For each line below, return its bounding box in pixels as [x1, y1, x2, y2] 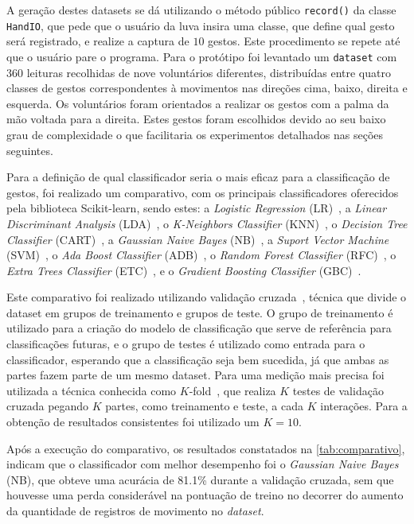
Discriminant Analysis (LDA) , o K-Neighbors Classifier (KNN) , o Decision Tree [6, 215, 408, 231]
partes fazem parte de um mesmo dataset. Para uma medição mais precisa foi [6, 367, 385, 383]
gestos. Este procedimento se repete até [208, 33, 400, 49]
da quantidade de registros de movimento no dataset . [6, 503, 264, 518]
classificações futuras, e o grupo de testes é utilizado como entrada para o [6, 336, 365, 352]
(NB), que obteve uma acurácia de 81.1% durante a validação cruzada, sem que [6, 471, 394, 487]
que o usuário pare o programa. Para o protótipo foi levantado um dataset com [6, 48, 397, 64]
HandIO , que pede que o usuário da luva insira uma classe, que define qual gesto [6, 17, 395, 33]
